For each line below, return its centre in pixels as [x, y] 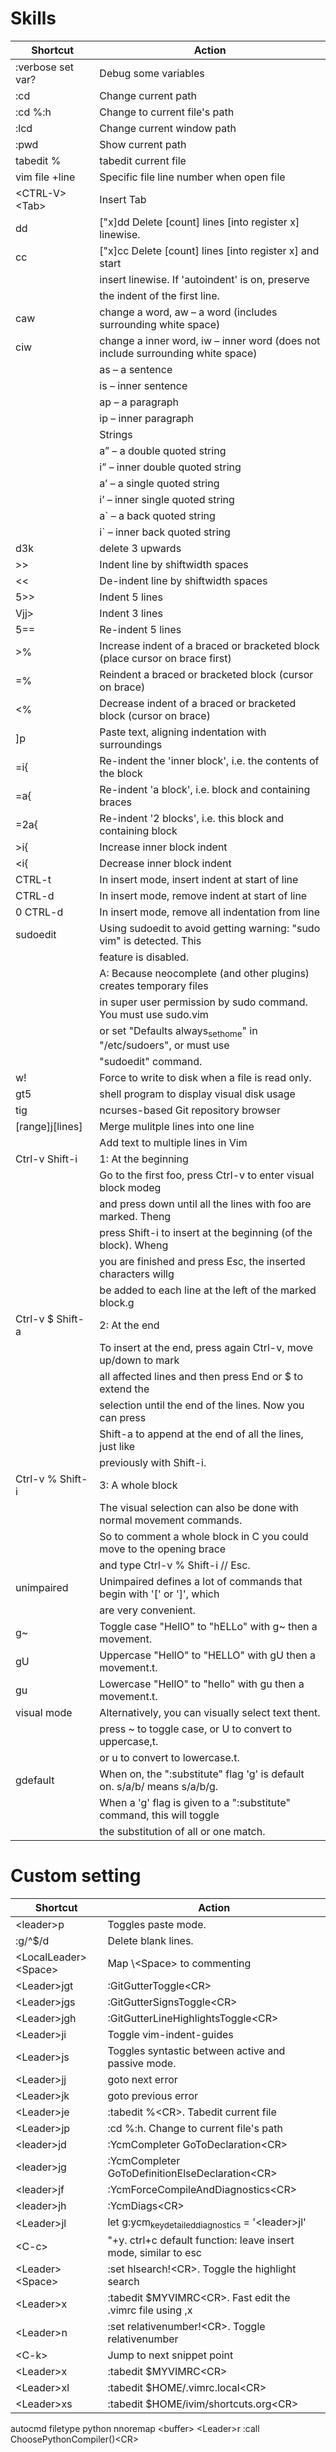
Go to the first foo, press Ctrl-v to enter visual [207, 1175]
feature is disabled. [144, 957]
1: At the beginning [144, 1159]
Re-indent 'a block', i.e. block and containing [205, 789]
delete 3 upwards [140, 548]
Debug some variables [152, 73]
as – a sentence [136, 369]
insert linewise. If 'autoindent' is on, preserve [204, 279]
